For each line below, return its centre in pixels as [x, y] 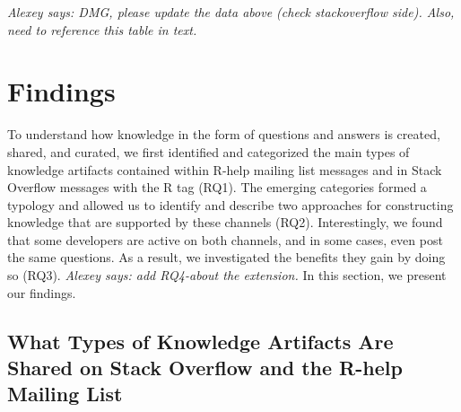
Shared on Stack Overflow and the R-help [205, 368]
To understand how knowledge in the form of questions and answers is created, [224, 134]
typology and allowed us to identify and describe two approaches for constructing [230, 204]
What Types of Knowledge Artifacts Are [200, 341]
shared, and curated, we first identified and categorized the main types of [209, 151]
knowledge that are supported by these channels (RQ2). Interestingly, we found [225, 222]
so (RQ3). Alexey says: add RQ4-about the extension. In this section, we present [227, 275]
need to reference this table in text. [102, 29]
